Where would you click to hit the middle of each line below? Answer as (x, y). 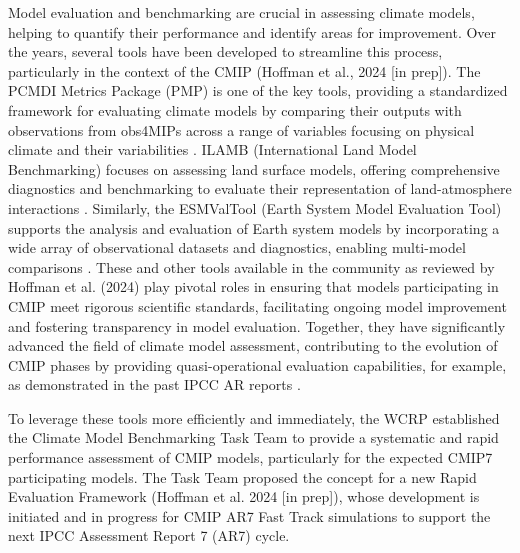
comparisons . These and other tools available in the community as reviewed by (251, 266)
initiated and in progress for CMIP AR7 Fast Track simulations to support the (249, 515)
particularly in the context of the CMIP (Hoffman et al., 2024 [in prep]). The (244, 70)
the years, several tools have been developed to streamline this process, (225, 51)
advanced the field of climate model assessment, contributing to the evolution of (253, 345)
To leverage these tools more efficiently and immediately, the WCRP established (254, 417)
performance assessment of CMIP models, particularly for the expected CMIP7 (250, 457)
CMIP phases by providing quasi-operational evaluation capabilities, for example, (257, 364)
